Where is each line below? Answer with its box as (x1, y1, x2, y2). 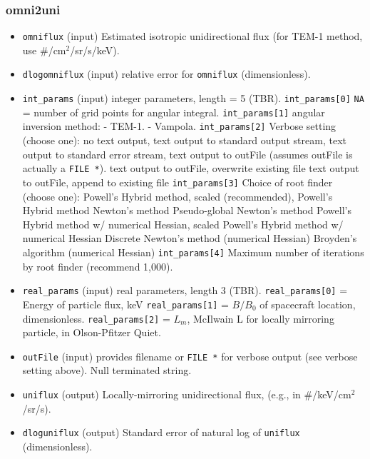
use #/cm (22, 42, 66, 57)
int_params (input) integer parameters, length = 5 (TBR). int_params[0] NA (22, 91, 364, 106)
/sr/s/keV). (70, 42, 120, 57)
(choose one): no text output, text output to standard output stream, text (22, 133, 346, 148)
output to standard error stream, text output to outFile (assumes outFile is (22, 146, 353, 161)
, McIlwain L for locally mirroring (187, 311, 334, 326)
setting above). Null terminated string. (22, 363, 192, 378)
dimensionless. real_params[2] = (22, 311, 170, 326)
